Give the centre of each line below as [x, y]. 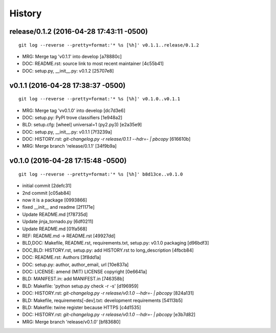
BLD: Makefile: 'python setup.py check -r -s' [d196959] [80, 286]
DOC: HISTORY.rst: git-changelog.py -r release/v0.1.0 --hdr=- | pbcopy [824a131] [108, 293]
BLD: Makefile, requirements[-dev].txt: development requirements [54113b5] [102, 300]
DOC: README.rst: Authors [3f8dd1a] [62, 257]
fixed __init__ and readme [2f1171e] [58, 207]
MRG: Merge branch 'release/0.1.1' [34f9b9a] [70, 146]
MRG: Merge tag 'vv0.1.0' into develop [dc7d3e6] [74, 110]
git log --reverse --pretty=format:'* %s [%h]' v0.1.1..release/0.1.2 [109, 45]
